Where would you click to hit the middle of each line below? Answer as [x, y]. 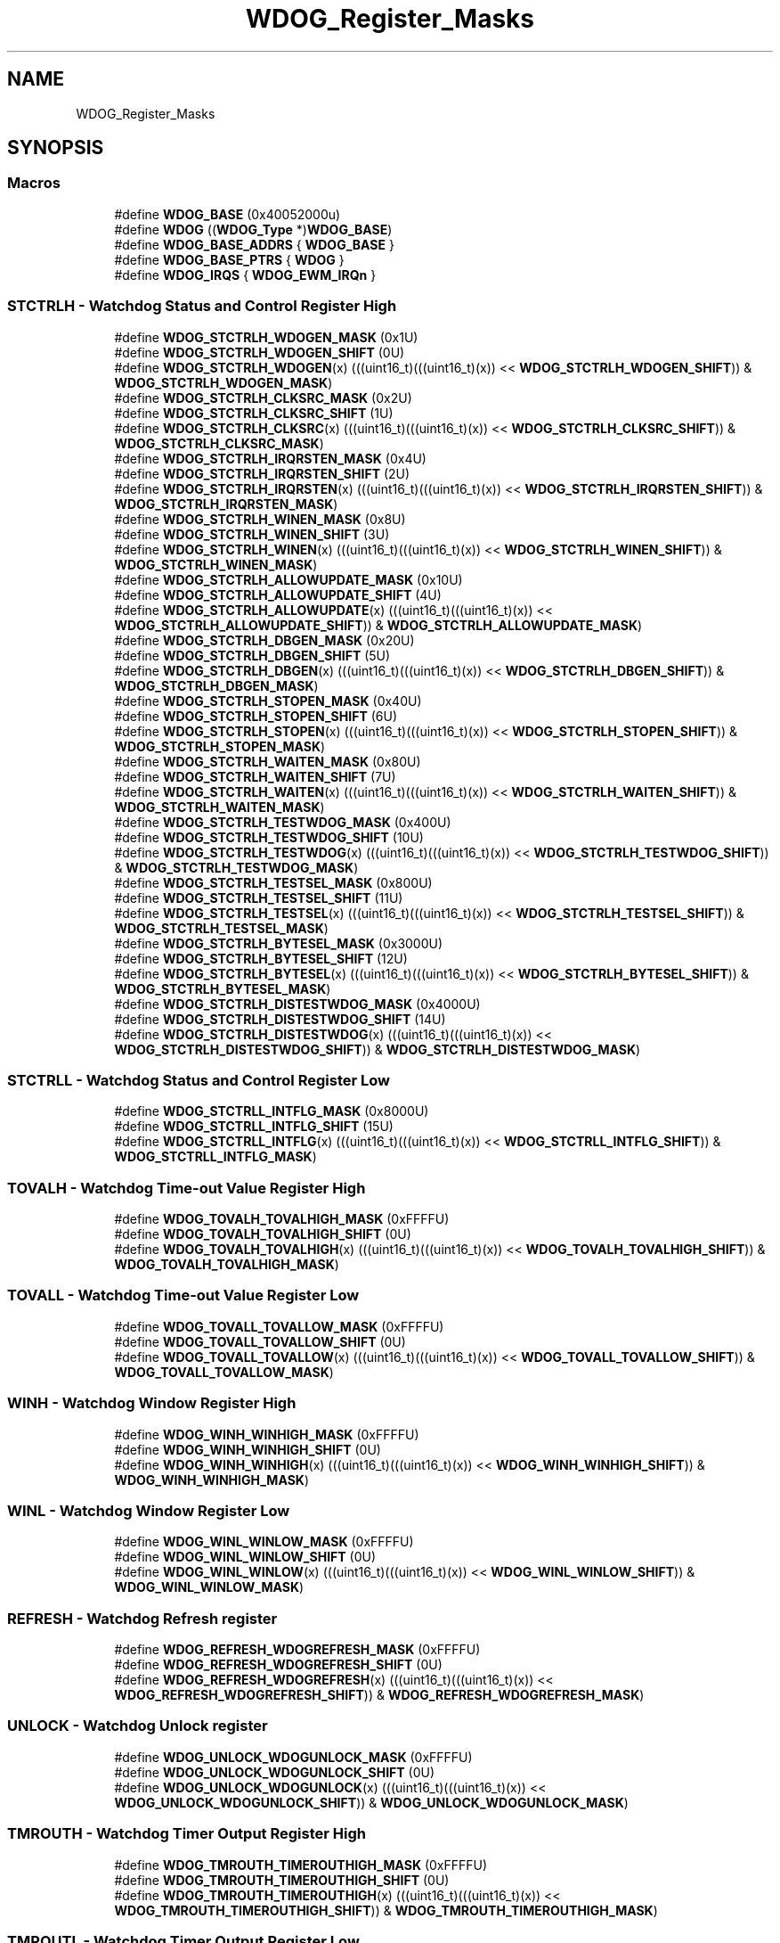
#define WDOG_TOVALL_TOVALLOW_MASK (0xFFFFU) [279, 1326]
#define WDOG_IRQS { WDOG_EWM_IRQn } [245, 275]
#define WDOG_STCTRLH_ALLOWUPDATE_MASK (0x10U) [288, 579]
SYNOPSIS [56, 148]
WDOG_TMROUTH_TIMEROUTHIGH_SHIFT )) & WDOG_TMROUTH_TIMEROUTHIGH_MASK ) [386, 1910]
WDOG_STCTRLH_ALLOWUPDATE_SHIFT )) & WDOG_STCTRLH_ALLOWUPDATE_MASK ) [378, 625]
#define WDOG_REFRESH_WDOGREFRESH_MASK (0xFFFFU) [297, 1650]
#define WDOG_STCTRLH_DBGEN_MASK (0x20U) [264, 640]
